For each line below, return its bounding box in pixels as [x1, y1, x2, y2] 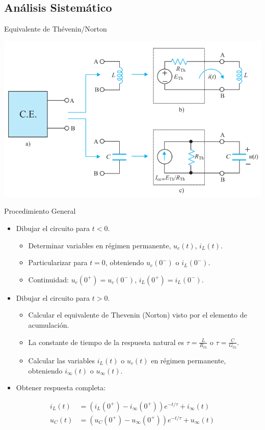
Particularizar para [28, 257, 88, 268]
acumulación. [28, 319, 69, 330]
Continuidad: [28, 274, 69, 284]
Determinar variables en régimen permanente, [28, 240, 171, 250]
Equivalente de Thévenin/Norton [4, 23, 107, 34]
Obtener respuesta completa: [16, 382, 106, 393]
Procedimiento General [4, 206, 76, 216]
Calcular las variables [28, 355, 95, 365]
